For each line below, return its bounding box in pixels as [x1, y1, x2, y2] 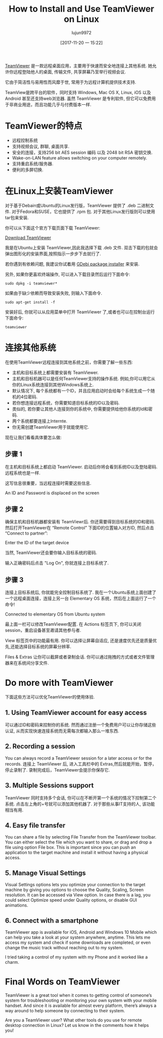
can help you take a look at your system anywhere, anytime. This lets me [5, 935, 150, 940]
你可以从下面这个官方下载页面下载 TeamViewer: [5, 225, 100, 231]
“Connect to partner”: [5, 530, 48, 536]
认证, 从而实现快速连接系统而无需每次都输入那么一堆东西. [5, 728, 120, 733]
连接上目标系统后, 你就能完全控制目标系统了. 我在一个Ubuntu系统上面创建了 [5, 589, 157, 595]
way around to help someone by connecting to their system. [5, 1007, 125, 1013]
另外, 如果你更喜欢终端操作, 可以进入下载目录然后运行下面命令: [5, 271, 130, 277]
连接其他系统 [5, 342, 57, 353]
